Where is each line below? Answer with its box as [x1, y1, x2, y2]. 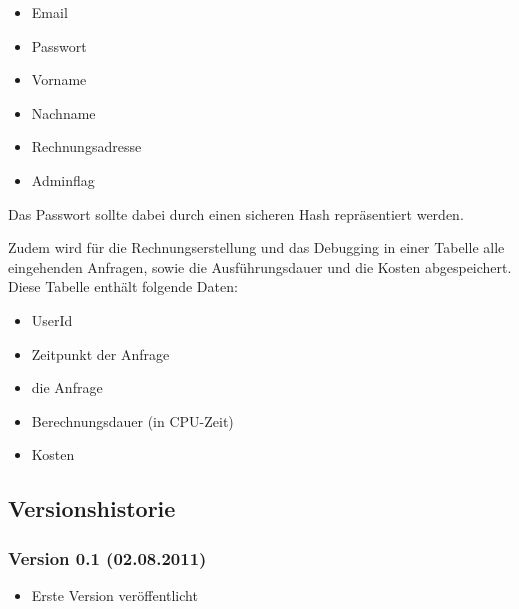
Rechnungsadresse [31, 136, 142, 157]
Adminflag [31, 169, 95, 190]
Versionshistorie [8, 493, 176, 524]
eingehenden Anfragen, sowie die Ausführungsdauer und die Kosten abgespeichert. [8, 256, 512, 277]
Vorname [31, 69, 87, 90]
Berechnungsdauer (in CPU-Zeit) [31, 410, 234, 431]
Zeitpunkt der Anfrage [31, 343, 170, 364]
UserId [31, 309, 73, 330]
